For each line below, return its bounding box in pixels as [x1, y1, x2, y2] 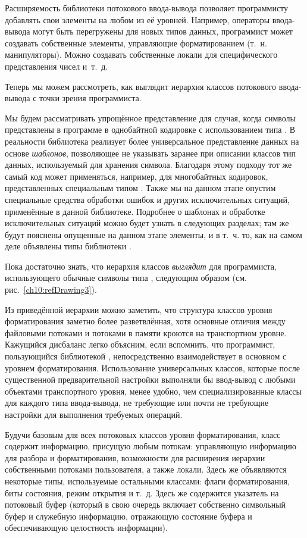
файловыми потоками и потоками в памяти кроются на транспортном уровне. [5, 326, 287, 339]
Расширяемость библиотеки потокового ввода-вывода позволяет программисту [5, 2, 289, 14]
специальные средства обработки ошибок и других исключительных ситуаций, [5, 193, 290, 205]
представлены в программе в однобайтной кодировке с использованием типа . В [5, 123, 296, 136]
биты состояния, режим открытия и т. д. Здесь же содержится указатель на [5, 486, 279, 499]
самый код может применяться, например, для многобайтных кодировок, [5, 170, 268, 182]
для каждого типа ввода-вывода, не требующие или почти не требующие [5, 396, 269, 409]
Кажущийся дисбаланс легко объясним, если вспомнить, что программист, [5, 338, 275, 351]
